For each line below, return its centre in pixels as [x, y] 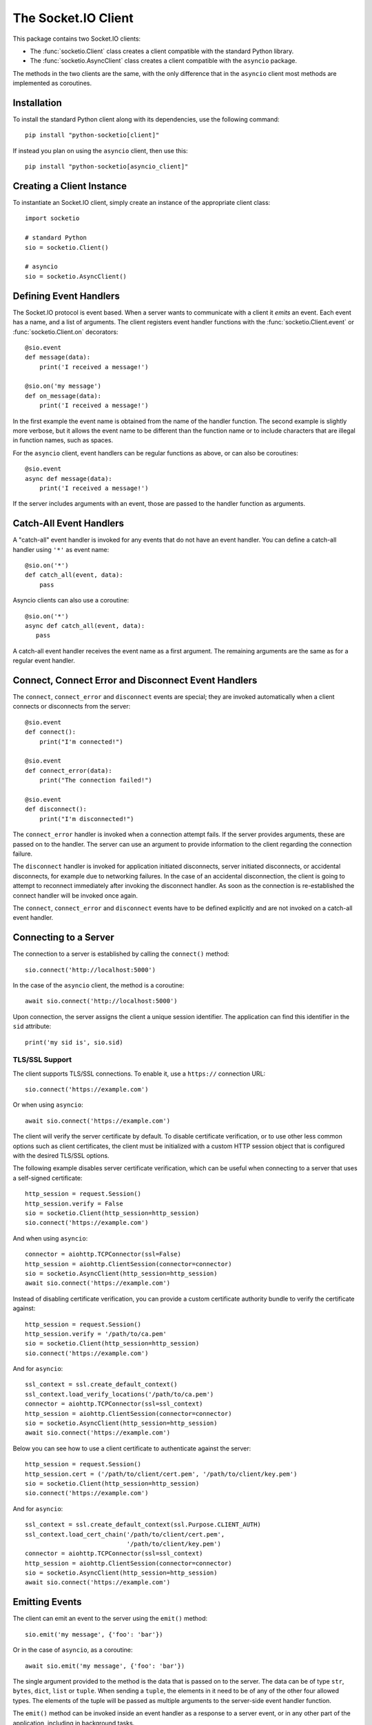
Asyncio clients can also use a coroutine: [71, 600]
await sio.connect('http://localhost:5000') [102, 1001]
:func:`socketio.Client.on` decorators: [65, 332]
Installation [37, 102]
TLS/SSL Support [42, 1060]
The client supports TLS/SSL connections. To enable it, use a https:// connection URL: [139, 1074]
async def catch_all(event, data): [85, 626]
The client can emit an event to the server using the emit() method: [110, 1619]
